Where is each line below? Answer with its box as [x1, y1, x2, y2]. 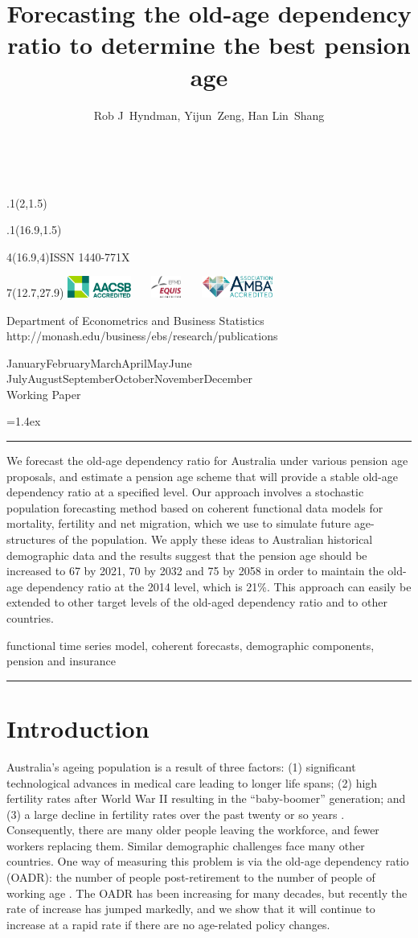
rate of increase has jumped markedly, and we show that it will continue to [6, 900, 375, 917]
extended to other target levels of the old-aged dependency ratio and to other [6, 594, 387, 611]
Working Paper [6, 385, 81, 402]
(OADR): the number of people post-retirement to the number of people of [6, 869, 375, 886]
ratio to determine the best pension [7, 28, 411, 61]
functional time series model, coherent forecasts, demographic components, [6, 636, 375, 653]
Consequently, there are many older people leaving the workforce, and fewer [6, 821, 379, 838]
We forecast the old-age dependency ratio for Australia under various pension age [6, 452, 408, 469]
